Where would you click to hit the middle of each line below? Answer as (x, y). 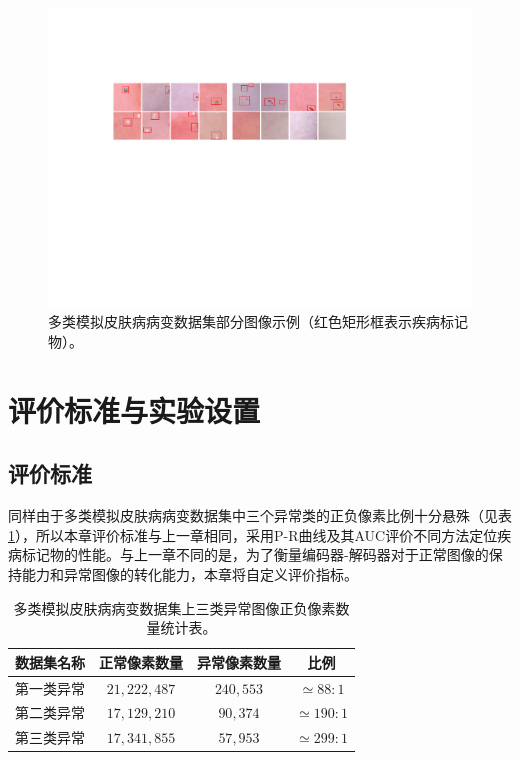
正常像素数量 (141, 661)
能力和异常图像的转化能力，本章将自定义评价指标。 (189, 573)
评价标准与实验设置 (134, 409)
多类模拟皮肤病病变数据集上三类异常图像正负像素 (174, 607)
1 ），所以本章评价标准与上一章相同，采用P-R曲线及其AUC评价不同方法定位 (253, 534)
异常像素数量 (239, 661)
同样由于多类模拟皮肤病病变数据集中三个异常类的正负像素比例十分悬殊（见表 (260, 515)
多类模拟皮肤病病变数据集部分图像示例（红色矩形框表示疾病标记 (258, 321)
